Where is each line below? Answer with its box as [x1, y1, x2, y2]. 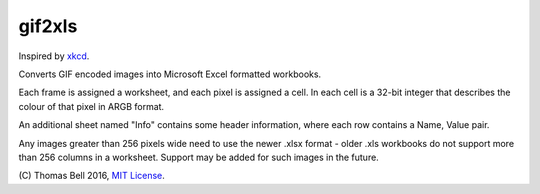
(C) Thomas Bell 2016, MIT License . [18, 170, 165, 182]
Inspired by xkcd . [18, 50, 90, 62]
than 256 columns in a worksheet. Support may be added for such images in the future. [18, 151, 379, 163]
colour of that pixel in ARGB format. [18, 100, 165, 112]
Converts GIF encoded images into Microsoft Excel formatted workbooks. [18, 68, 322, 80]
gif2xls [18, 15, 78, 37]
